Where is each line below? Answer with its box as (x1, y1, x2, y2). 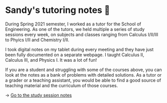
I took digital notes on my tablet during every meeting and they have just (5, 46, 154, 52)
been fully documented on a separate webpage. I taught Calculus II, (5, 52, 145, 58)
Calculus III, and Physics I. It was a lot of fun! (5, 57, 97, 63)
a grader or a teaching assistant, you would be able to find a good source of (5, 77, 161, 83)
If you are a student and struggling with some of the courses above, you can (5, 67, 162, 73)
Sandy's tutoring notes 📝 (5, 4, 111, 16)
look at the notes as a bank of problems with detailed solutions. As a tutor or (5, 72, 162, 78)
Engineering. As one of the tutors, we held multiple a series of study (5, 26, 145, 32)
